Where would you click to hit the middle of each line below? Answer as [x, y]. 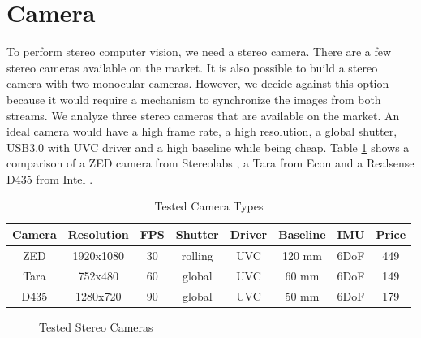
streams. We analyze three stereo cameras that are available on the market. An [203, 115]
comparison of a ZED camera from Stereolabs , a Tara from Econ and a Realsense [210, 163]
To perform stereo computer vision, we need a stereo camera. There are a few [199, 52]
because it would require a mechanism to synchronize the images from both [194, 99]
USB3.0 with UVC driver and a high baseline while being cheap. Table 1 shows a [208, 147]
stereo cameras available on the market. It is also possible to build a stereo [192, 67]
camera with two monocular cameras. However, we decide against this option [198, 83]
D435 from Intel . [50, 178]
